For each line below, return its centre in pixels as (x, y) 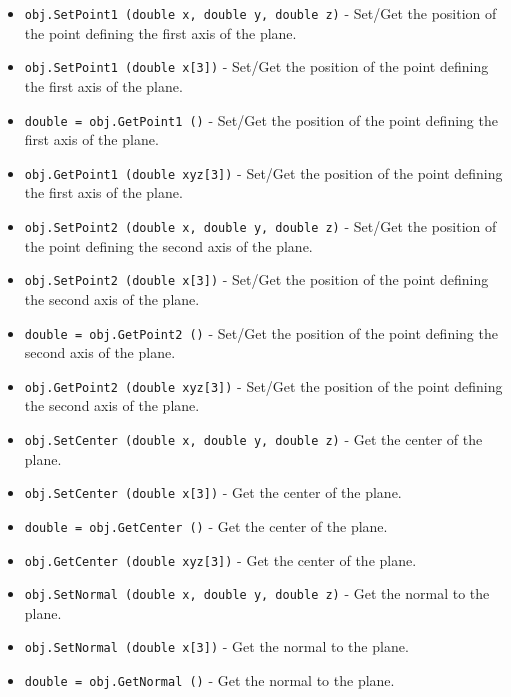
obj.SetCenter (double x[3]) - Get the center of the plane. (213, 492)
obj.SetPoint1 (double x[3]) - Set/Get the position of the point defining (256, 66)
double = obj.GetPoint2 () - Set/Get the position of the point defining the (261, 332)
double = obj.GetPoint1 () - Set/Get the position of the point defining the (261, 119)
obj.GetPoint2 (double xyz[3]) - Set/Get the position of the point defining (263, 385)
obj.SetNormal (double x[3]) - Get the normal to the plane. (216, 646)
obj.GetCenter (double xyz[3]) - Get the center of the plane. (220, 559)
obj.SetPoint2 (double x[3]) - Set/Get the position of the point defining (256, 279)
